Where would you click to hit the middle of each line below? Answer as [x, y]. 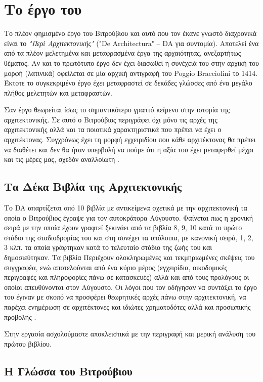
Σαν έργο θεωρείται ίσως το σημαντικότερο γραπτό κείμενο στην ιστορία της [117, 110]
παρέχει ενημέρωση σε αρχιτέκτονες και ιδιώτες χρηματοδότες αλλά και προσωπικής [127, 306]
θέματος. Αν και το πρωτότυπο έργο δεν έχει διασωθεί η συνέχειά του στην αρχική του [131, 62]
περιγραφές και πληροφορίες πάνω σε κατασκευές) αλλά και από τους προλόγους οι [127, 277]
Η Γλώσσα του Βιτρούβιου [68, 371]
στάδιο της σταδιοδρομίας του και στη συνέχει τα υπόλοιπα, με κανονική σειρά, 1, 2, [129, 237]
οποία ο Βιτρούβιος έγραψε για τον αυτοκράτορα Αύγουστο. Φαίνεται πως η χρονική [129, 217]
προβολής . [20, 316]
